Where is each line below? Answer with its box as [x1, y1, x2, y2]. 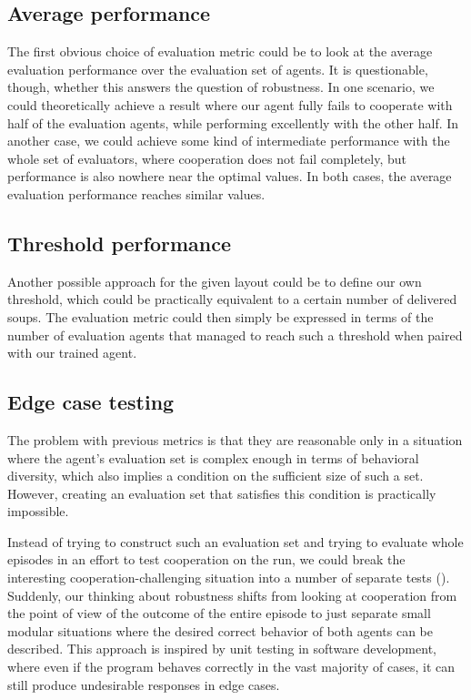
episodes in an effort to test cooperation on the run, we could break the [7, 550, 406, 569]
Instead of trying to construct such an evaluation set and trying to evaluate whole [7, 532, 464, 551]
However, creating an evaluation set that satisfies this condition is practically [7, 483, 436, 502]
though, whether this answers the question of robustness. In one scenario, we [7, 77, 435, 96]
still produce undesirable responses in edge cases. [7, 675, 280, 694]
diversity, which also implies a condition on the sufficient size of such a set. [7, 466, 424, 485]
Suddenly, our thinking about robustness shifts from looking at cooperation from [7, 585, 457, 604]
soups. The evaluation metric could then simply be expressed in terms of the [7, 307, 434, 326]
